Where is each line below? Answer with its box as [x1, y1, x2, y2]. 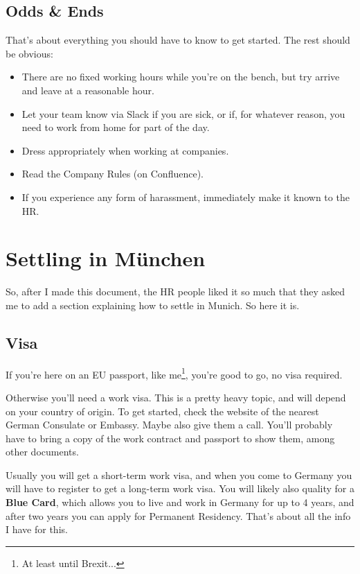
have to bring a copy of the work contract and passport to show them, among [6, 430, 335, 445]
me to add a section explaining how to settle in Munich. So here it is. [6, 297, 300, 312]
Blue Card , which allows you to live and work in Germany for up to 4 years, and [6, 495, 354, 510]
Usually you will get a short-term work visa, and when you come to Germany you [6, 467, 352, 482]
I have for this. [6, 522, 68, 537]
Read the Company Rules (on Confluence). [21, 166, 204, 181]
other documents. [6, 444, 79, 459]
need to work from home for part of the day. [21, 120, 210, 134]
